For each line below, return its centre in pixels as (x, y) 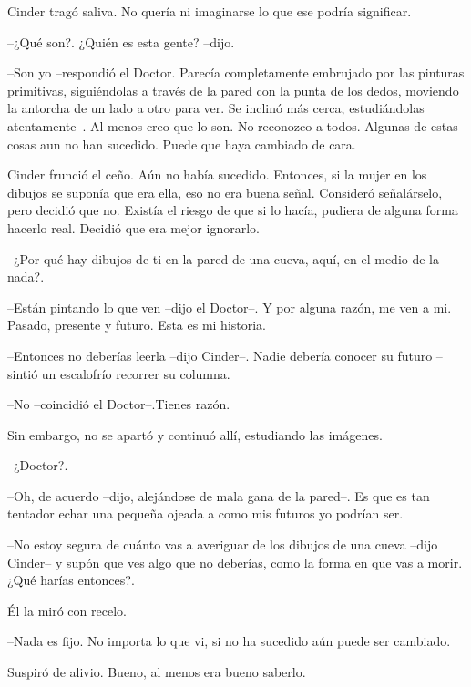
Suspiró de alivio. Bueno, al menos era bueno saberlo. (157, 672)
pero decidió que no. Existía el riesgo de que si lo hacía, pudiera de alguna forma (233, 210)
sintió (23, 373)
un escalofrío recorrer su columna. (136, 373)
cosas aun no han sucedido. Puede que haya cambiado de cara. (182, 144)
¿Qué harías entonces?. (71, 580)
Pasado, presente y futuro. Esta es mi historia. (137, 325)
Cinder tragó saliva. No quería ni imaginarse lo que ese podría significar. (210, 11)
